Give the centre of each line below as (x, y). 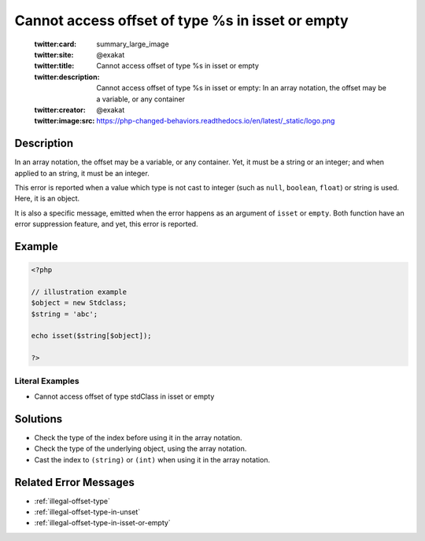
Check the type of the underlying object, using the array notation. (140, 449)
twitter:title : (54, 66)
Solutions (39, 419)
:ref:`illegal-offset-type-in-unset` (87, 512)
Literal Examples (47, 381)
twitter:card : (55, 44)
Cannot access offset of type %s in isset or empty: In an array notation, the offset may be (242, 88)
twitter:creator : (60, 109)
